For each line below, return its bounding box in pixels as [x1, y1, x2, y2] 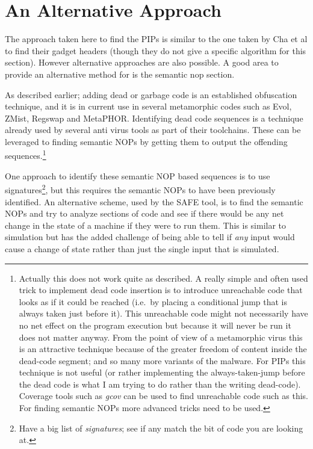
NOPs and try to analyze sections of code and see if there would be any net [5, 207, 284, 220]
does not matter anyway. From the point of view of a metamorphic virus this [19, 330, 303, 343]
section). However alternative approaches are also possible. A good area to [5, 56, 279, 69]
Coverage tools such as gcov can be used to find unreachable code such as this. [19, 389, 308, 402]
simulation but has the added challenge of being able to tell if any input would [5, 231, 295, 243]
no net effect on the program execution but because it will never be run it [19, 318, 291, 331]
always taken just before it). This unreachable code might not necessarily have [19, 307, 308, 320]
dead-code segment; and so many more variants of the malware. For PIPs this [19, 354, 306, 367]
